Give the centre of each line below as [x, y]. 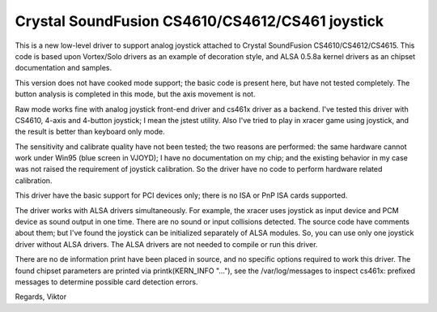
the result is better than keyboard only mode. [90, 132]
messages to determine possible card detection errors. [106, 282]
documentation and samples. [64, 68]
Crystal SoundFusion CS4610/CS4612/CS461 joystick [199, 21]
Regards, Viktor [41, 297]
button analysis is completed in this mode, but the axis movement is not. [135, 94]
